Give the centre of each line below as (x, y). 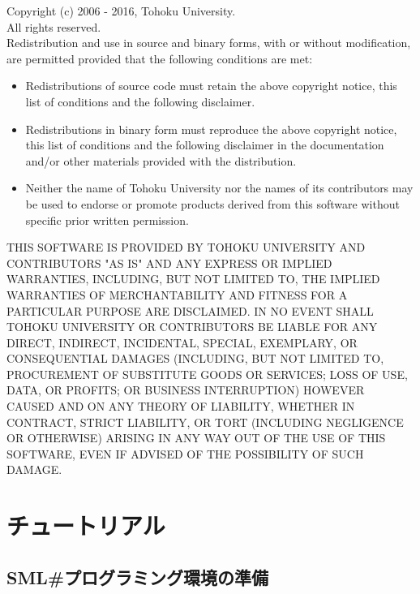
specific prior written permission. (107, 220)
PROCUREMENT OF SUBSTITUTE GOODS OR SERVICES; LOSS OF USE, (207, 374)
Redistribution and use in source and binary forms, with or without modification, (209, 43)
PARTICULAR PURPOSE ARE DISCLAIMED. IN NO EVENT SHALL (190, 310)
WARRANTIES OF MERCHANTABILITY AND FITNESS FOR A (177, 294)
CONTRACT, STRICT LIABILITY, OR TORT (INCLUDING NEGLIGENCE (205, 422)
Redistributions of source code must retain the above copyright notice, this (211, 86)
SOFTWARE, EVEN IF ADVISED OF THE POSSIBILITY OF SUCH (185, 453)
